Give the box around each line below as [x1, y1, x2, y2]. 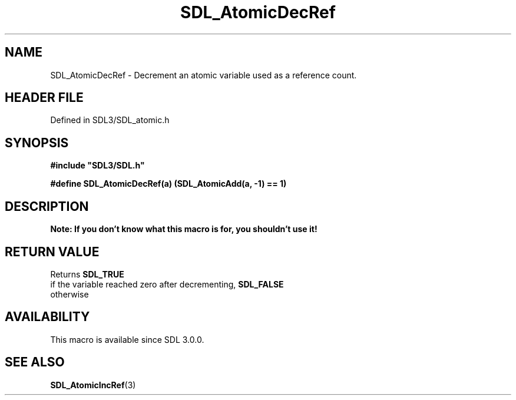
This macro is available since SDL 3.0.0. [50, 334, 204, 345]
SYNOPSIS [5, 135, 69, 150]
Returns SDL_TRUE [50, 269, 124, 279]
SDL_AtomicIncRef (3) [50, 379, 136, 390]
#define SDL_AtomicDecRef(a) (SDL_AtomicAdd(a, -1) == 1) [50, 178, 287, 189]
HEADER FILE [5, 90, 84, 105]
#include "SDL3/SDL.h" [50, 160, 145, 171]
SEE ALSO [5, 355, 65, 370]
